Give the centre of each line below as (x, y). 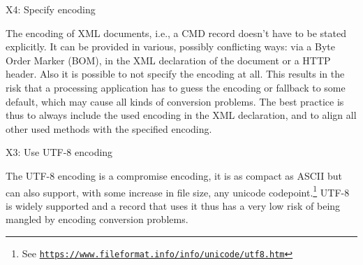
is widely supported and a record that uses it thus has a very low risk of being (173, 205)
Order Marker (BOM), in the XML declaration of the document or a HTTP (168, 60)
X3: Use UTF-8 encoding (59, 152)
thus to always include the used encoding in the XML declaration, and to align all (181, 115)
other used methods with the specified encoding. (109, 128)
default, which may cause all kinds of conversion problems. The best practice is (175, 101)
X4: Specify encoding (51, 9)
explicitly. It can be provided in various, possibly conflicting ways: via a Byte (170, 46)
